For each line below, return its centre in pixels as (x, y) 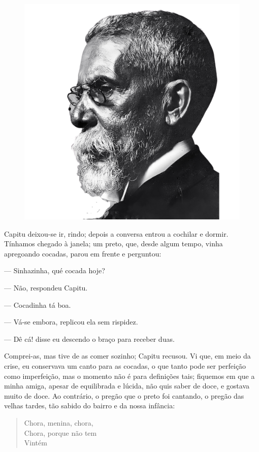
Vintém (36, 443)
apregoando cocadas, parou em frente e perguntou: (83, 253)
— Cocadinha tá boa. (38, 304)
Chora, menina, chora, (59, 422)
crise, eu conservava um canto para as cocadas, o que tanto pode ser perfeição (125, 365)
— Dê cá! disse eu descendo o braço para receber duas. (89, 338)
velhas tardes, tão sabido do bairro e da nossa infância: (90, 406)
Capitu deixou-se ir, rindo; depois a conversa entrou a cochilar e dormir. (116, 233)
